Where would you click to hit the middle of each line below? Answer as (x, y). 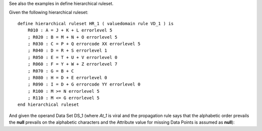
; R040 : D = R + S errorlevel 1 (67, 51)
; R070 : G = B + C (51, 71)
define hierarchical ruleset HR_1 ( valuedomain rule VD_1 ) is (96, 23)
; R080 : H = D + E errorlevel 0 (67, 78)
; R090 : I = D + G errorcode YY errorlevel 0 (84, 84)
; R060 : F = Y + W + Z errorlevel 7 (72, 64)
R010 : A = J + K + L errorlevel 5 (70, 30)
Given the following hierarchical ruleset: (49, 13)
